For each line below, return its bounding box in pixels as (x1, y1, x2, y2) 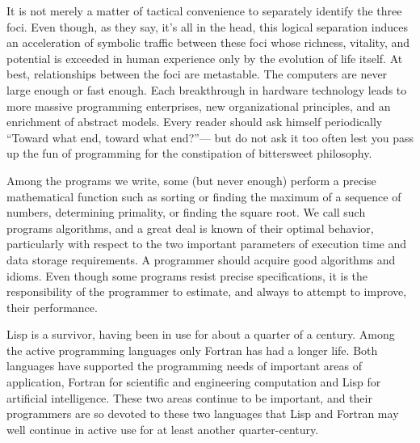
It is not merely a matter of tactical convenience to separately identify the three (6, 2, 402, 19)
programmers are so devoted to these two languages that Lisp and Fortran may (6, 405, 399, 422)
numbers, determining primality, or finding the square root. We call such (6, 204, 366, 221)
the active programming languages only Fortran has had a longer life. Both (6, 341, 378, 358)
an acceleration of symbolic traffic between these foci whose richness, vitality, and (6, 34, 410, 51)
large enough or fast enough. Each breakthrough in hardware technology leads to (6, 81, 407, 98)
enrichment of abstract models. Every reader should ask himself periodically (6, 113, 383, 130)
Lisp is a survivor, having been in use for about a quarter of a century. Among (6, 326, 395, 343)
